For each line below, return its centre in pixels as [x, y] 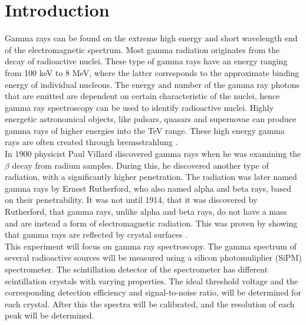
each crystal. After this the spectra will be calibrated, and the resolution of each [150, 303]
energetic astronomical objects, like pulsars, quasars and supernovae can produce [151, 119]
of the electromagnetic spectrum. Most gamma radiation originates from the [142, 49]
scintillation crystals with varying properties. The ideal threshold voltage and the [152, 280]
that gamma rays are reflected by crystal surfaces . [96, 234]
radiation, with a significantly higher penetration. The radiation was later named [151, 177]
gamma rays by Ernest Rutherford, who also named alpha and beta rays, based [148, 188]
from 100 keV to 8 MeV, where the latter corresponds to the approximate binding [152, 72]
